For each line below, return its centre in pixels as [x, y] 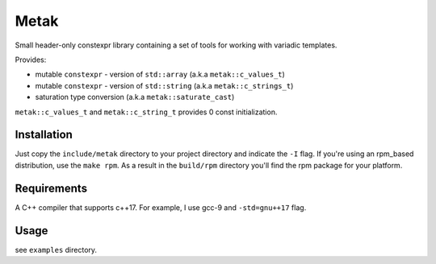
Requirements [51, 188]
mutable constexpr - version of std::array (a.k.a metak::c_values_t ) [160, 74]
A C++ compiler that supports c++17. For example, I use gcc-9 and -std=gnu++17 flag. [161, 207]
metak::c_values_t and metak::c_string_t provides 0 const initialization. [146, 112]
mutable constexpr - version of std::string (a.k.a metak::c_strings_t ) [164, 85]
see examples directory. [56, 250]
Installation [44, 135]
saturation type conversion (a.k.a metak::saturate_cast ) [135, 97]
